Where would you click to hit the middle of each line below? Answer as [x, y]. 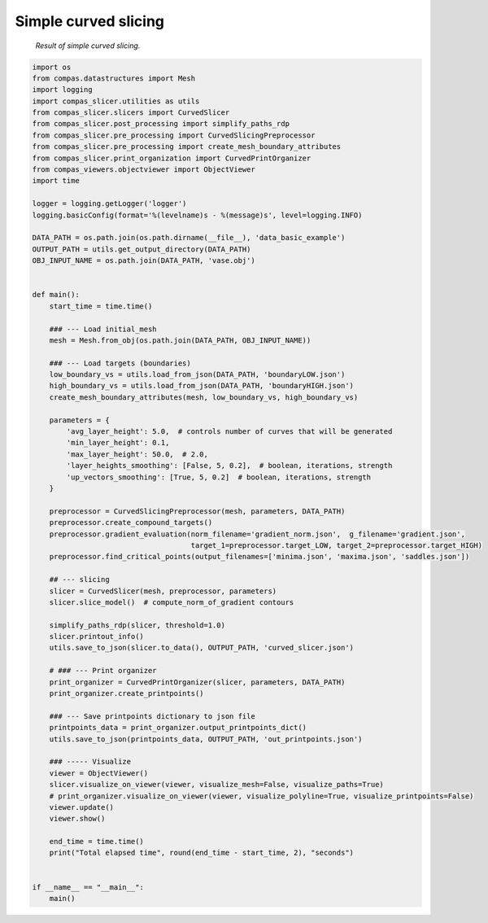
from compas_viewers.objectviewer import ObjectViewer [144, 170]
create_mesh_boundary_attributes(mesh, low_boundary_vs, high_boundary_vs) [204, 397]
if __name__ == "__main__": [88, 887]
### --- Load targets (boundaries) [120, 363]
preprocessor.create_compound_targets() [131, 523]
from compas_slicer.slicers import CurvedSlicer [131, 113]
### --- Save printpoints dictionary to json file [152, 716]
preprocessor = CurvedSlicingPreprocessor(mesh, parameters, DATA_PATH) [197, 511]
